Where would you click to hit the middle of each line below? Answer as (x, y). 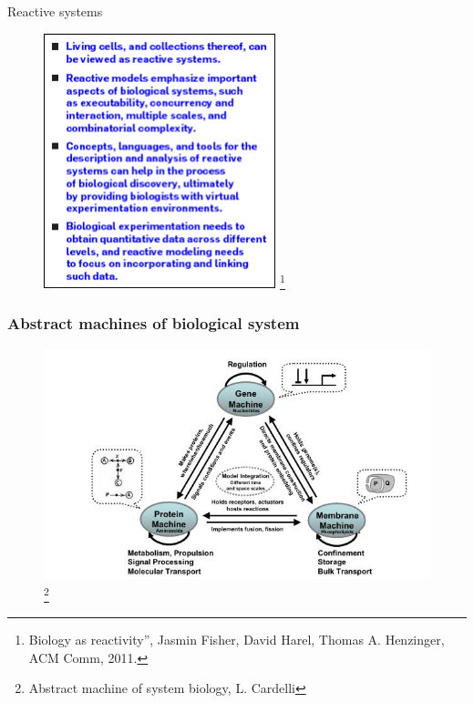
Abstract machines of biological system (154, 323)
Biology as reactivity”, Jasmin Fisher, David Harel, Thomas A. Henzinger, (237, 640)
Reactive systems (55, 11)
